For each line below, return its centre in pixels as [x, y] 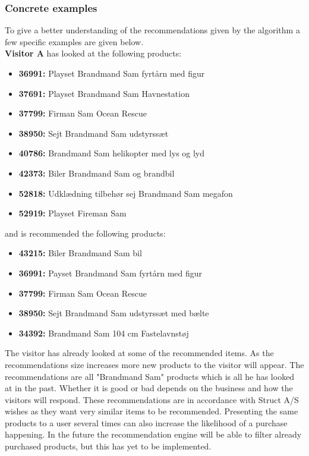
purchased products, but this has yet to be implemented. [108, 446]
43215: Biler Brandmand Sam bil [80, 253]
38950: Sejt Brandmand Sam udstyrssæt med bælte [114, 313]
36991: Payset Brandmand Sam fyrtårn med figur [111, 273]
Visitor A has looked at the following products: [93, 53]
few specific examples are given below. [74, 41]
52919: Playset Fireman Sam [72, 213]
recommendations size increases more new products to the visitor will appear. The [154, 364]
